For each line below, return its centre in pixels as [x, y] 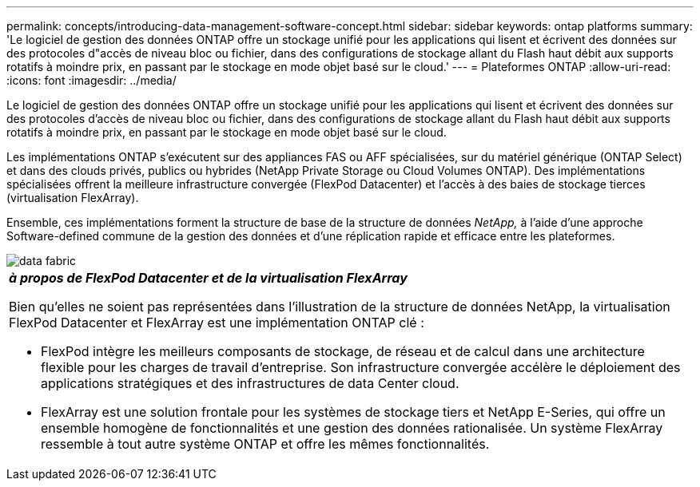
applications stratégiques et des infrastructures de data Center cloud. [250, 383]
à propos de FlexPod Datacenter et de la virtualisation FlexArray [208, 278]
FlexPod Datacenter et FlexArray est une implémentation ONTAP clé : [217, 323]
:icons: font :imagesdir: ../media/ [91, 80]
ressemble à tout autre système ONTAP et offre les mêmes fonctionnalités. [265, 444]
